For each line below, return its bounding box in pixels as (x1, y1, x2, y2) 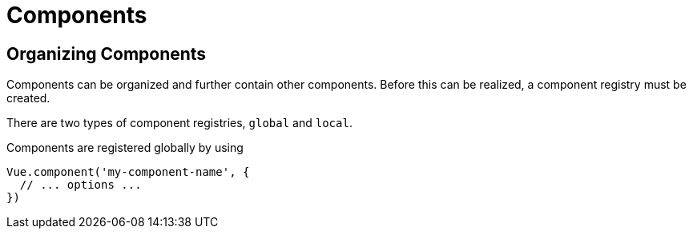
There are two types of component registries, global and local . (6, 116, 353, 130)
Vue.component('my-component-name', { (6, 165, 250, 179)
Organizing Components (6, 43, 207, 64)
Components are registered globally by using (6, 141, 244, 155)
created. (6, 91, 50, 106)
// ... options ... (19, 178, 142, 192)
